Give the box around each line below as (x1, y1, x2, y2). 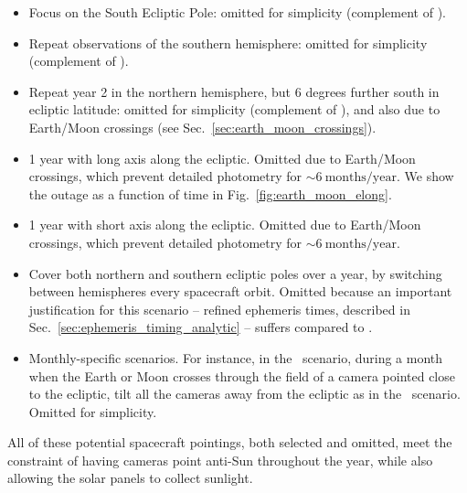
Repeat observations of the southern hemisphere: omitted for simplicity (28, 33, 428, 52)
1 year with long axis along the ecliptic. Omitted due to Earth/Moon (28, 148, 416, 167)
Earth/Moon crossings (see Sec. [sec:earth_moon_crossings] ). (28, 117, 377, 136)
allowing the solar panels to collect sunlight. (7, 468, 253, 488)
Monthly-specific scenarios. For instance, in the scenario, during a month (28, 348, 443, 367)
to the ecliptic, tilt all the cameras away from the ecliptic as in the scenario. (28, 384, 461, 403)
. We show (396, 166, 454, 186)
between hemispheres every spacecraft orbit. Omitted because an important (28, 282, 452, 301)
